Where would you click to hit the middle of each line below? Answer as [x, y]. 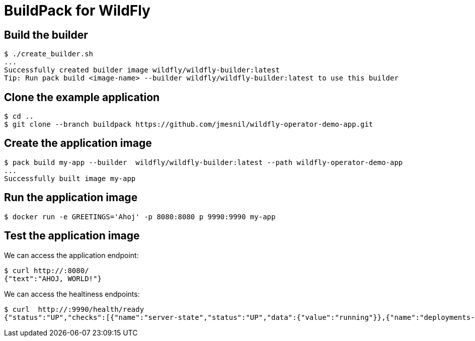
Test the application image [72, 236]
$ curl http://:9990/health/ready [74, 309]
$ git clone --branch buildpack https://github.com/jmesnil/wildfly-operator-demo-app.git [189, 124]
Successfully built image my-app [70, 178]
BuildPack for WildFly [77, 11]
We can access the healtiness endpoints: [72, 294]
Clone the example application [82, 97]
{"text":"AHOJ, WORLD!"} [53, 278]
